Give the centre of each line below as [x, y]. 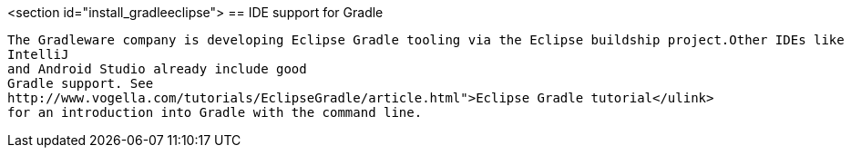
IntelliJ [38, 54]
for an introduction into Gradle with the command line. [215, 112]
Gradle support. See [81, 83]
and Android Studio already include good [157, 69]
